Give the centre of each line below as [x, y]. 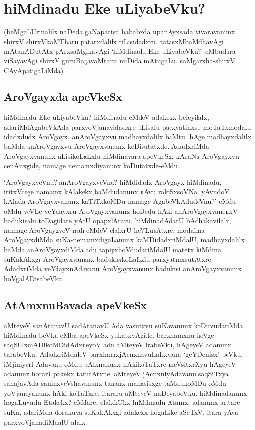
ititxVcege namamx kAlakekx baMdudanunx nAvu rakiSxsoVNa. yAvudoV [117, 191]
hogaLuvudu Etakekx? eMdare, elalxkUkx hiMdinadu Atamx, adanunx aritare [122, 402]
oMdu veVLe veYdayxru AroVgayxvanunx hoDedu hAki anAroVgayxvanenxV [121, 211]
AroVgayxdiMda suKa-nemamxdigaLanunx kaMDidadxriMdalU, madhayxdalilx [124, 240]
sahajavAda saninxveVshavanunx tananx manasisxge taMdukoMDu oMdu [115, 383]
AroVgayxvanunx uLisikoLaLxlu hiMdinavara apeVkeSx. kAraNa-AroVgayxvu [122, 156]
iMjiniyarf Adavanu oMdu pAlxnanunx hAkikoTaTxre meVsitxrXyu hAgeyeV [120, 363]
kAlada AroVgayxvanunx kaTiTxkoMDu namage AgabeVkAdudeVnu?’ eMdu [120, 201]
